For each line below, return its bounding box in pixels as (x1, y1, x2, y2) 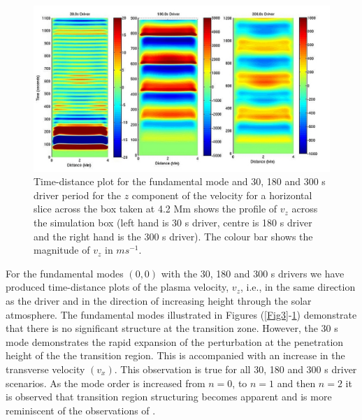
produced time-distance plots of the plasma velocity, (6, 280, 229, 294)
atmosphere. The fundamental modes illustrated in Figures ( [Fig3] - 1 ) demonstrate (6, 307, 357, 321)
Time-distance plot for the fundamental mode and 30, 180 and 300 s (34, 174, 326, 189)
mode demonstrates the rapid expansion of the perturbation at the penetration (6, 334, 344, 349)
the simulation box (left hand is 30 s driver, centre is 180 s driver (34, 215, 312, 230)
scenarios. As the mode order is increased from (6, 375, 205, 390)
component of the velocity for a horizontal (131, 187, 312, 202)
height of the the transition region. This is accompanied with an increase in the (6, 348, 345, 363)
